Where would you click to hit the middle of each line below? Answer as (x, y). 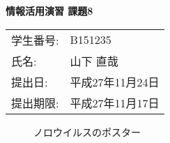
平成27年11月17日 (115, 103)
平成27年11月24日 (115, 82)
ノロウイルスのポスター (87, 131)
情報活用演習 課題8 (49, 10)
